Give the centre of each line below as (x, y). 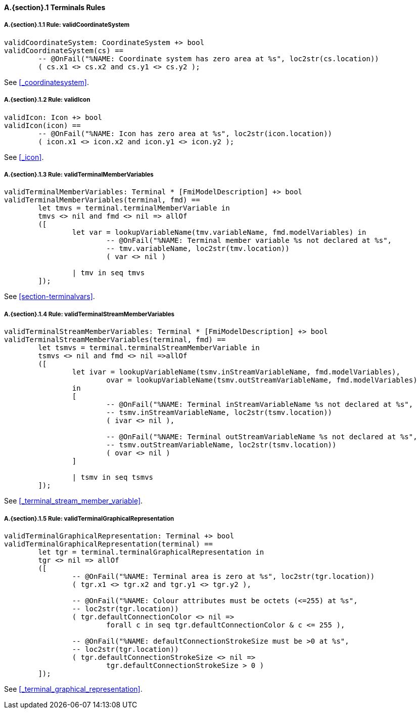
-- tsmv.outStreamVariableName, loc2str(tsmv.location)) (221, 445)
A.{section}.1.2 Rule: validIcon (47, 100)
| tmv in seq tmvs (108, 273)
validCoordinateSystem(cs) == (64, 50)
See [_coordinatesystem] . (46, 82)
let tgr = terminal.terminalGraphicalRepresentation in (151, 552)
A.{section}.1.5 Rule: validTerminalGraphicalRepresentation (89, 518)
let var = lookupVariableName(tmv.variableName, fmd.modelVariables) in (219, 233)
